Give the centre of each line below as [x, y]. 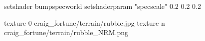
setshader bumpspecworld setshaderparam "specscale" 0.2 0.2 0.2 [102, 6]
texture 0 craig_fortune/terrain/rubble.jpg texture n [85, 22]
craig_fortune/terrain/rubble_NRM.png [66, 32]
